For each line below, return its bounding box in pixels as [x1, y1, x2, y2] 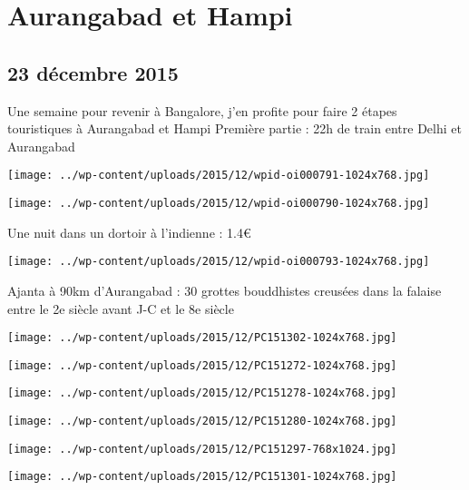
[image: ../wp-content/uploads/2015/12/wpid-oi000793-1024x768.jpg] [7, 255, 430, 269]
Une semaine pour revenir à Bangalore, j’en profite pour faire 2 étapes [7, 101, 397, 120]
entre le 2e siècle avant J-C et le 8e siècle [7, 299, 234, 318]
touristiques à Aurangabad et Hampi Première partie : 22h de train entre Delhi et [7, 119, 462, 138]
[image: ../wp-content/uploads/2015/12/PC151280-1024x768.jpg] [7, 415, 397, 428]
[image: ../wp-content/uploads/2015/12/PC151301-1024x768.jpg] [7, 470, 397, 484]
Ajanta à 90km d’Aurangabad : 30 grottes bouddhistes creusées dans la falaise [7, 280, 442, 299]
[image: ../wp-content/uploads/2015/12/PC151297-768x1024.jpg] [7, 442, 397, 456]
